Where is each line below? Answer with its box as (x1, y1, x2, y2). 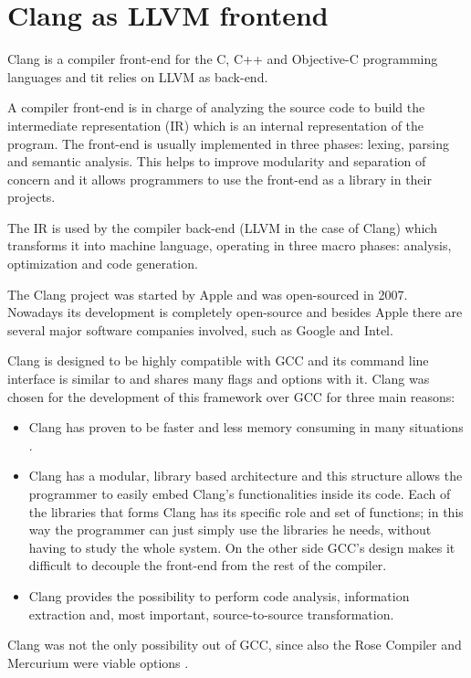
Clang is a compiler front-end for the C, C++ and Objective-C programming (7, 49, 438, 69)
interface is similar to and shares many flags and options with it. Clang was (7, 369, 430, 388)
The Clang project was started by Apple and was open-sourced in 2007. (7, 284, 408, 303)
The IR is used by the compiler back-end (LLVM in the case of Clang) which (7, 217, 437, 237)
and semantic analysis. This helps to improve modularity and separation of (7, 152, 426, 171)
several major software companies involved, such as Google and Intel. (7, 320, 393, 339)
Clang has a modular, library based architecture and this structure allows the (28, 466, 463, 485)
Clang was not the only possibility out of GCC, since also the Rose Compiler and (7, 635, 462, 654)
